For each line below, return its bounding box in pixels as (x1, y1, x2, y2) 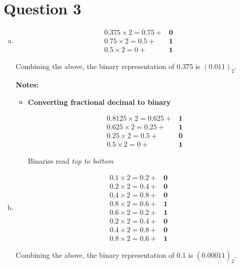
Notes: (15, 79, 39, 90)
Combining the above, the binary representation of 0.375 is (15, 61, 201, 72)
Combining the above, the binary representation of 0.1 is (15, 250, 193, 260)
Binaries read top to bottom (28, 155, 114, 166)
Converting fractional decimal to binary (28, 96, 171, 107)
